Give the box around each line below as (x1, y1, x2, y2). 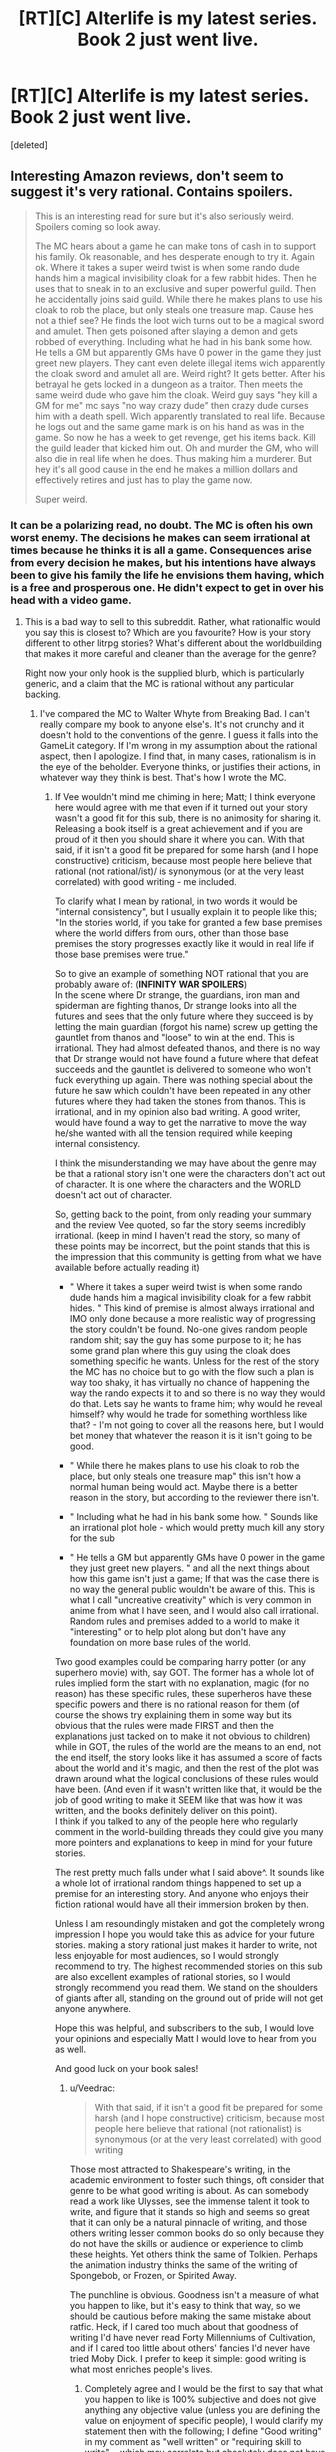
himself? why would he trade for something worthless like (69, 1408, 308, 1421)
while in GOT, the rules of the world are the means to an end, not (54, 1741, 322, 1753)
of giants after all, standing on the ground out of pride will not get (54, 1992, 324, 2004)
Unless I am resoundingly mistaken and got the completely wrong (54, 1918, 325, 1930)
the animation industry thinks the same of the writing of (69, 2259, 298, 2271)
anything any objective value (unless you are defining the (84, 2404, 321, 2416)
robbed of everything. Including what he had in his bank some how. (34, 335, 313, 347)
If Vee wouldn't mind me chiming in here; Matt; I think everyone (54, 791, 316, 803)
